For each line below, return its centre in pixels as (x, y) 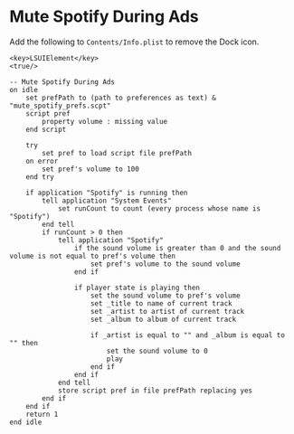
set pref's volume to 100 (91, 169)
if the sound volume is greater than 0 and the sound (177, 248)
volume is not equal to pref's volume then (93, 256)
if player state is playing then (137, 288)
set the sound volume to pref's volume (166, 296)
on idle (24, 90)
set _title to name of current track (161, 303)
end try (40, 177)
